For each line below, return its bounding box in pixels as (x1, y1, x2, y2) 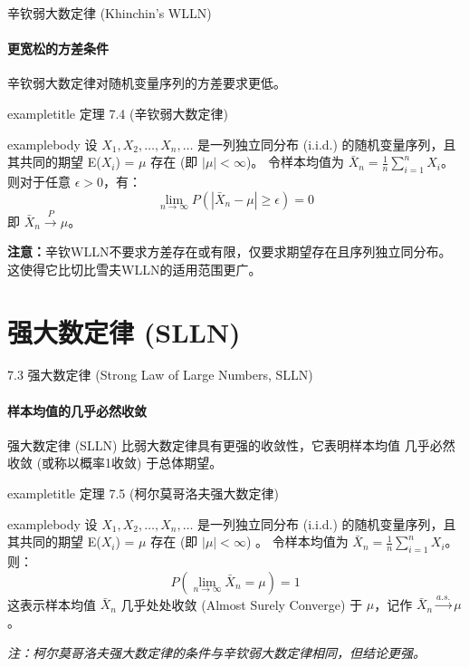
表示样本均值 (19, 594, 96, 614)
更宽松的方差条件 (7, 39, 109, 58)
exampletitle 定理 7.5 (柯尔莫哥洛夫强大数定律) (7, 484, 279, 503)
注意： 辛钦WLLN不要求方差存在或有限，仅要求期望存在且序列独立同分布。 (7, 242, 452, 261)
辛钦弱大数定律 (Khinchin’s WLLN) (7, 4, 212, 22)
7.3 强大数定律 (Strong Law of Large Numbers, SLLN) (7, 365, 313, 384)
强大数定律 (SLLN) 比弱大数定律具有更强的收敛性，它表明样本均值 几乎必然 (7, 435, 455, 454)
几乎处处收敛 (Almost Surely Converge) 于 (120, 594, 363, 614)
